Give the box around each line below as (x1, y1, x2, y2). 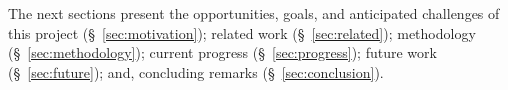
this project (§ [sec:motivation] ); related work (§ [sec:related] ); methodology (8, 22, 476, 43)
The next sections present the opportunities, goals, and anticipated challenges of (8, 3, 500, 23)
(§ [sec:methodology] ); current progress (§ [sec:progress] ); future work (8, 42, 437, 63)
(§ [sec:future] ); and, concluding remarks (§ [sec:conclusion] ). (8, 61, 384, 82)
